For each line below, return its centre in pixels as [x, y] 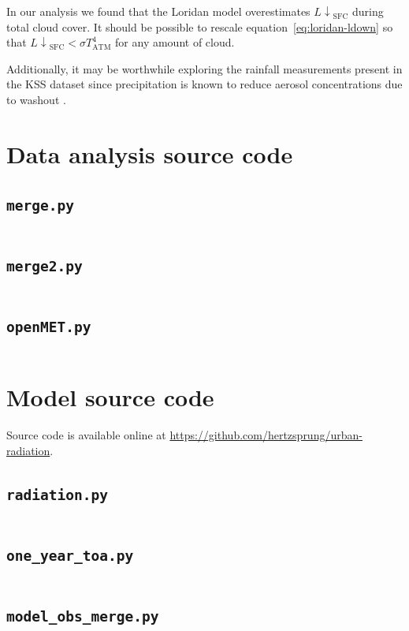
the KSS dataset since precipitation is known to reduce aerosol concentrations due [204, 84]
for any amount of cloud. [175, 42]
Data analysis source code [150, 153]
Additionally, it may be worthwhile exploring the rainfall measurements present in [204, 68]
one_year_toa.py [70, 555]
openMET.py [49, 327]
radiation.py [57, 495]
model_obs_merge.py [83, 616]
